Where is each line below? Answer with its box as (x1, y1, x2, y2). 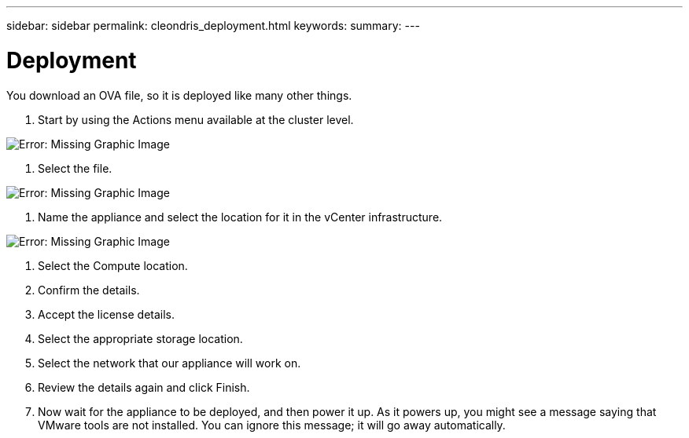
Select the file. (38, 161, 112, 175)
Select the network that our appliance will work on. (38, 356, 301, 370)
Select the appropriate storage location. (38, 331, 243, 345)
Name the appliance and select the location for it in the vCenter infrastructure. (38, 210, 443, 224)
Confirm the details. (38, 283, 140, 297)
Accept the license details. (38, 307, 175, 321)
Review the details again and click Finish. (38, 380, 250, 394)
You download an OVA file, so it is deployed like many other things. (6, 88, 352, 102)
